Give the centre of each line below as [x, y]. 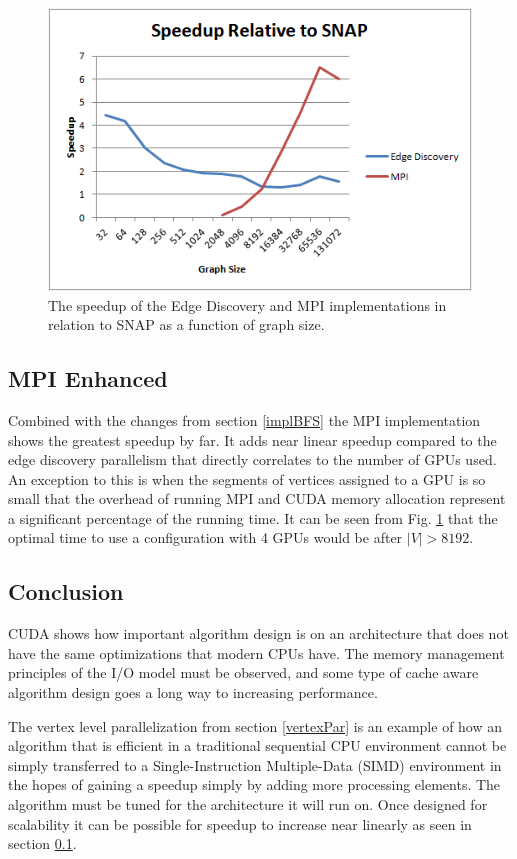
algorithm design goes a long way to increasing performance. [193, 692]
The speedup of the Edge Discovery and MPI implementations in [247, 304]
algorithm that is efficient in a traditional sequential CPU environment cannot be [257, 745]
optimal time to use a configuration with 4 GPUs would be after [205, 537]
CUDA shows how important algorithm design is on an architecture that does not [258, 633]
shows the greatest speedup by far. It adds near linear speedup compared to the [252, 439]
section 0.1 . [42, 843]
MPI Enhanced [88, 378]
